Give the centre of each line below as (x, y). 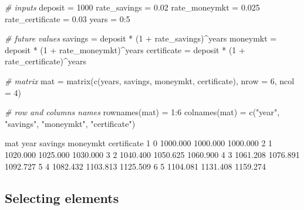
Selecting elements (62, 197)
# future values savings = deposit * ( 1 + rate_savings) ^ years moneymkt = (141, 38)
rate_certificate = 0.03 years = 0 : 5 (67, 18)
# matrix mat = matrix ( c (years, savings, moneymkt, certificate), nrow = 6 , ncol (150, 80)
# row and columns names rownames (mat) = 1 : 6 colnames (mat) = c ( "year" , (142, 112)
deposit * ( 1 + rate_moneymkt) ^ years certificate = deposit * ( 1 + (125, 49)
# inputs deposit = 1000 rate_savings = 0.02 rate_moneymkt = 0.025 (132, 7)
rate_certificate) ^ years (46, 61)
